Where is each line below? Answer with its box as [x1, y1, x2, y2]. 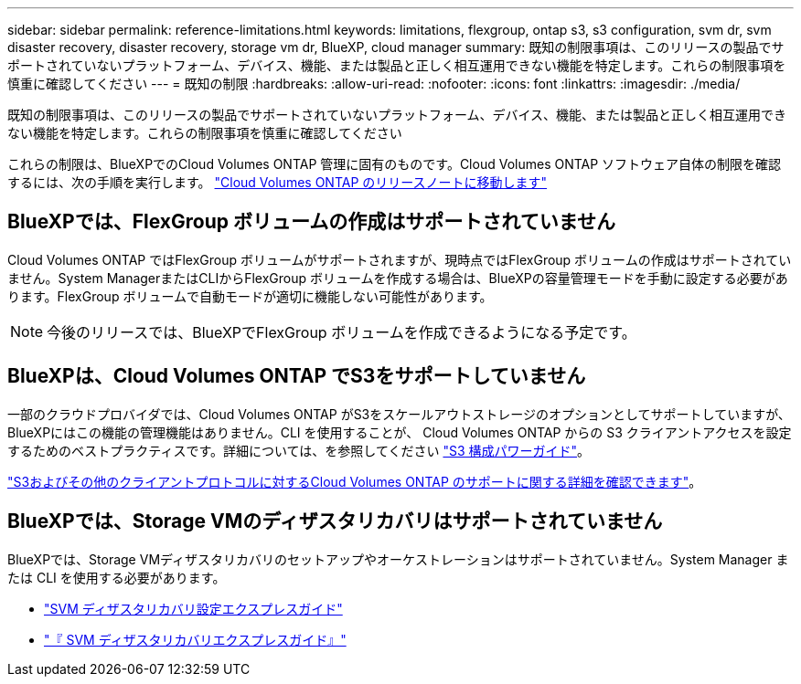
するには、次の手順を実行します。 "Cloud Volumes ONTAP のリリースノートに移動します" [7, 174, 548, 190]
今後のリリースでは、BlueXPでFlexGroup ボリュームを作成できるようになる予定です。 [47, 322, 636, 342]
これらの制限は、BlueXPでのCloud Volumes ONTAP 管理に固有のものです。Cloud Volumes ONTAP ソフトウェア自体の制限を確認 [7, 156, 782, 172]
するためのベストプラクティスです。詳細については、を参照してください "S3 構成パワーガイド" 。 [7, 442, 591, 458]
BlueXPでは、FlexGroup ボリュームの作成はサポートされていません [7, 210, 616, 234]
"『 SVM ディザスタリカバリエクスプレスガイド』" [44, 631, 347, 647]
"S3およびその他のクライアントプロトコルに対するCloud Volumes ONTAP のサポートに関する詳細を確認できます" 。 [7, 473, 702, 489]
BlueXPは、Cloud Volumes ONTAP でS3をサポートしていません [7, 364, 586, 388]
